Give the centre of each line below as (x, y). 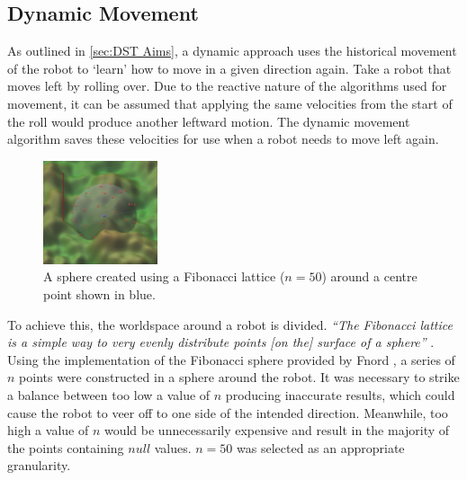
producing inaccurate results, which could (340, 394)
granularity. (39, 465)
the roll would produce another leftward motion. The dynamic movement (209, 121)
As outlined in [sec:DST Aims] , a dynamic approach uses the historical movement (232, 51)
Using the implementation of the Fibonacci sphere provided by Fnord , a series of (231, 359)
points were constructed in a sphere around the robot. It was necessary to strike (239, 377)
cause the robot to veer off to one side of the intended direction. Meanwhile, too (228, 412)
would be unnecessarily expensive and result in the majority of (277, 430)
